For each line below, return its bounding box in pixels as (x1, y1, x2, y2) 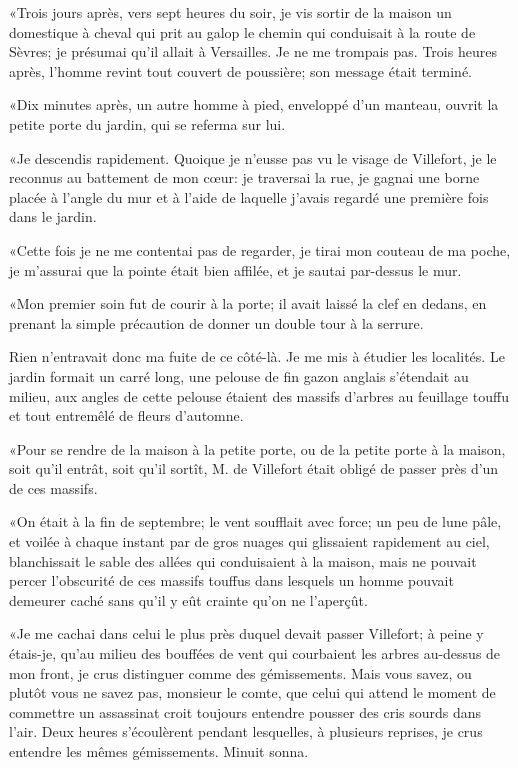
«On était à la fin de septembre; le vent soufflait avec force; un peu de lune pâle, (9, 511, 502, 532)
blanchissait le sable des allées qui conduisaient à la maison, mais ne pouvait (9, 550, 477, 571)
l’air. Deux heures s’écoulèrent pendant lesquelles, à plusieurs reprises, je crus (9, 721, 483, 742)
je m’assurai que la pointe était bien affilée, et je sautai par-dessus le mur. (9, 259, 462, 280)
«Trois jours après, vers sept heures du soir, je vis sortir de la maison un (9, 2, 452, 22)
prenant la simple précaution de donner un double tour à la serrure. (9, 312, 424, 333)
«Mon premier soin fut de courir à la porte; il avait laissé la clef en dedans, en (9, 293, 487, 314)
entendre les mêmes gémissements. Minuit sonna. (9, 741, 309, 761)
